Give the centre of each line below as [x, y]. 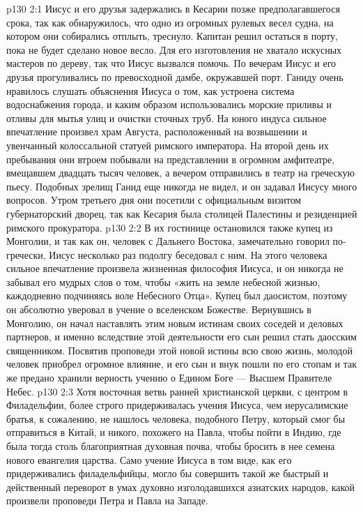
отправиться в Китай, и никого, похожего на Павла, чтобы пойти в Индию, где [174, 432]
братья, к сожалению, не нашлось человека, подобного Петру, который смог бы [176, 418]
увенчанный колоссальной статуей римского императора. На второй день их [168, 145]
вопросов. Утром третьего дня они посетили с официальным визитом [154, 200]
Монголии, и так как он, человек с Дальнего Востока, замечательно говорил [168, 241]
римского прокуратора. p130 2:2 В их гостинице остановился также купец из [170, 227]
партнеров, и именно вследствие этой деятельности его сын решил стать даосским [181, 337]
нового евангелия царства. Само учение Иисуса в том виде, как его [149, 459]
